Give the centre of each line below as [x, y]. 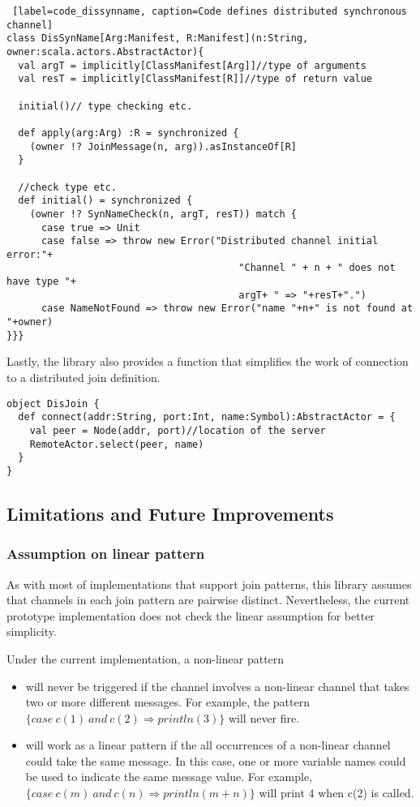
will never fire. [264, 717]
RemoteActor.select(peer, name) [117, 444]
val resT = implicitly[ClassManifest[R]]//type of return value [195, 79]
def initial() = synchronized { [105, 201]
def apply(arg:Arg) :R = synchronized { [129, 133]
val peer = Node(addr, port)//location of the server [178, 430]
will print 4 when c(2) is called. [336, 793]
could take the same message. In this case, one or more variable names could [216, 760]
